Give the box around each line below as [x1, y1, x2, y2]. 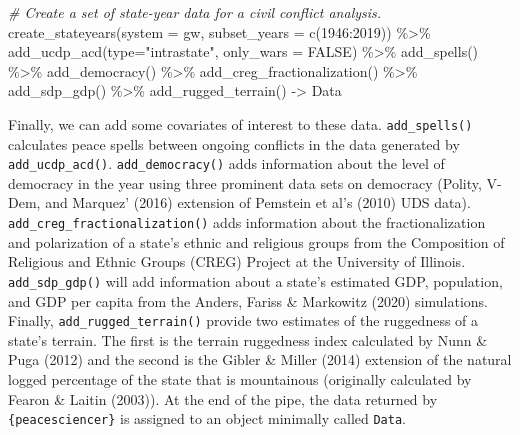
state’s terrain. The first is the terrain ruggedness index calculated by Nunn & [8, 329, 488, 350]
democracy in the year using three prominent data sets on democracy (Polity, [8, 172, 482, 193]
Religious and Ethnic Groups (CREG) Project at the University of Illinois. [8, 251, 466, 272]
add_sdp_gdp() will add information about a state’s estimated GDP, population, [8, 270, 503, 291]
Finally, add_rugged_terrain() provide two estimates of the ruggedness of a [8, 310, 479, 331]
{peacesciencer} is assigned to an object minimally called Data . [8, 408, 406, 429]
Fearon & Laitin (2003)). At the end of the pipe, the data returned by [8, 388, 438, 409]
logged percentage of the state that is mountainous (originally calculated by [8, 369, 472, 389]
